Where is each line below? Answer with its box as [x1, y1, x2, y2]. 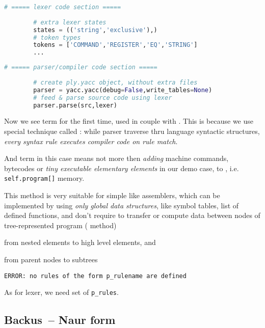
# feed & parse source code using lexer [33, 94, 172, 101]
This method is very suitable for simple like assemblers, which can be [4, 190, 220, 200]
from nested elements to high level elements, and [4, 237, 156, 248]
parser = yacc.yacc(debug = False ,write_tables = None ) [33, 86, 213, 94]
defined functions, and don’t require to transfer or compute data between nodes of [4, 210, 260, 221]
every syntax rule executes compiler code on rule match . [4, 135, 178, 146]
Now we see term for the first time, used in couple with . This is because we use [4, 116, 253, 126]
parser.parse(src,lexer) [33, 101, 117, 109]
